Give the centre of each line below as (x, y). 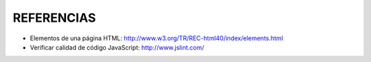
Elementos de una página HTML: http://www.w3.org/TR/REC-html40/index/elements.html (157, 38)
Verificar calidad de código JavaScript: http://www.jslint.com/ (117, 47)
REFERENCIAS (54, 18)
